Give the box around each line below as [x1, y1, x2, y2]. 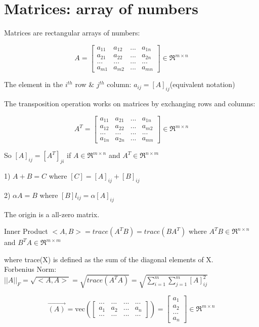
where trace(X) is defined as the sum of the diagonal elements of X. [4, 254, 213, 264]
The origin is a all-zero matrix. [4, 209, 100, 219]
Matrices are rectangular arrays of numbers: [4, 27, 140, 38]
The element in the [4, 79, 63, 90]
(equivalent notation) [169, 79, 235, 90]
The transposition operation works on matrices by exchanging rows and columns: [4, 98, 255, 109]
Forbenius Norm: [4, 264, 57, 274]
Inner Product [4, 226, 48, 236]
